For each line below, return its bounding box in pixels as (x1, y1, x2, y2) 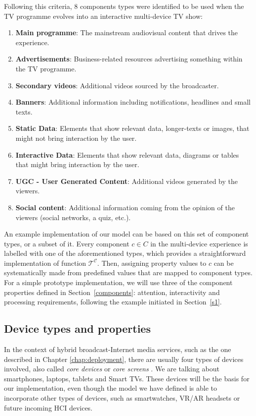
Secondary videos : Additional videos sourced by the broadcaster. (15, 80, 219, 90)
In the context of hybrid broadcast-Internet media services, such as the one (4, 344, 231, 355)
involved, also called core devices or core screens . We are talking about (4, 363, 219, 374)
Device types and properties (4, 321, 151, 336)
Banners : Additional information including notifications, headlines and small (15, 97, 251, 107)
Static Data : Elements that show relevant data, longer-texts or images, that (15, 123, 250, 133)
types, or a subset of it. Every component (4, 238, 129, 248)
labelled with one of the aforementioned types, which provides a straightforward (4, 248, 246, 258)
